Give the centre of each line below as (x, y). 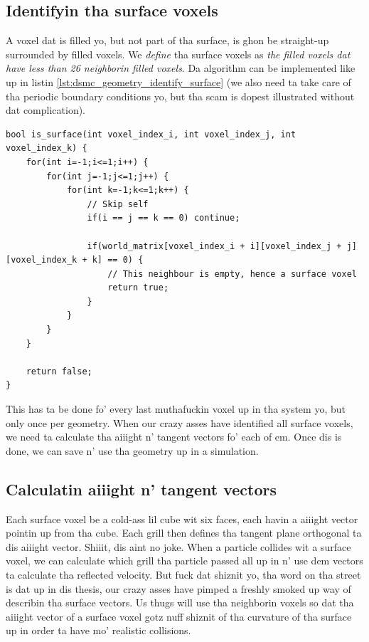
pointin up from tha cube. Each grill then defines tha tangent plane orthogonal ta (184, 533)
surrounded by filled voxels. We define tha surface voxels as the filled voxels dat (178, 54)
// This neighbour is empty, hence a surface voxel (232, 274)
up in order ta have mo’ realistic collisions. (98, 630)
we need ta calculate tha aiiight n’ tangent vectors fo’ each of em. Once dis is (174, 437)
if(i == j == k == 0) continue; (164, 218)
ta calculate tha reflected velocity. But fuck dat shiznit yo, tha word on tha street (183, 574)
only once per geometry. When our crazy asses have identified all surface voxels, (180, 422)
